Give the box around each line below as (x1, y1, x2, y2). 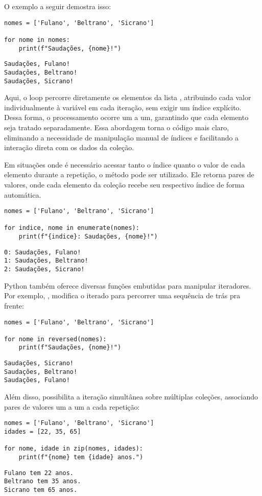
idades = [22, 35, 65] (4, 428, 81, 435)
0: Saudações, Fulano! (4, 248, 81, 256)
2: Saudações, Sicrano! (4, 266, 85, 273)
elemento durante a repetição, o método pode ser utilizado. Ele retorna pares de (4, 169, 254, 180)
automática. (4, 189, 41, 200)
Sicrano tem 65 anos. (4, 486, 78, 493)
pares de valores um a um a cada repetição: (4, 401, 140, 412)
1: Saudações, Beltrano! (4, 257, 88, 265)
